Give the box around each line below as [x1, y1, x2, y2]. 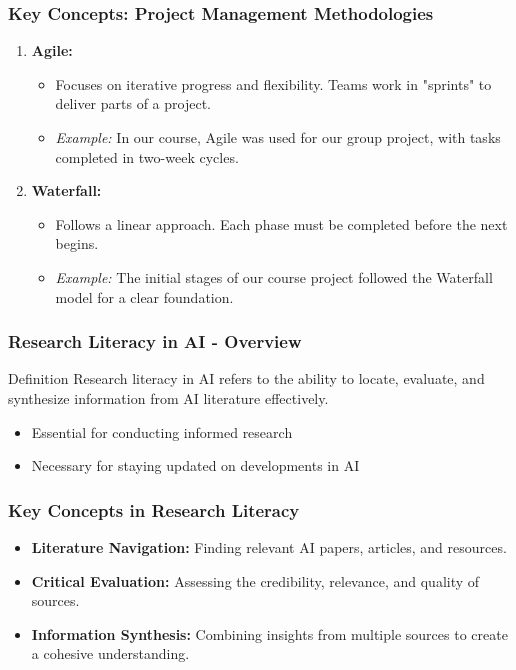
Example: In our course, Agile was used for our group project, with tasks [55, 127, 501, 147]
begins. [55, 233, 99, 254]
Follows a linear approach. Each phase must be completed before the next [55, 213, 508, 234]
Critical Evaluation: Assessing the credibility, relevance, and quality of [31, 570, 480, 591]
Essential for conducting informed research [31, 421, 293, 442]
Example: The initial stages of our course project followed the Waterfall [55, 266, 493, 287]
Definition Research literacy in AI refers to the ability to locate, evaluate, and [8, 368, 485, 389]
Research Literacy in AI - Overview [8, 329, 302, 354]
